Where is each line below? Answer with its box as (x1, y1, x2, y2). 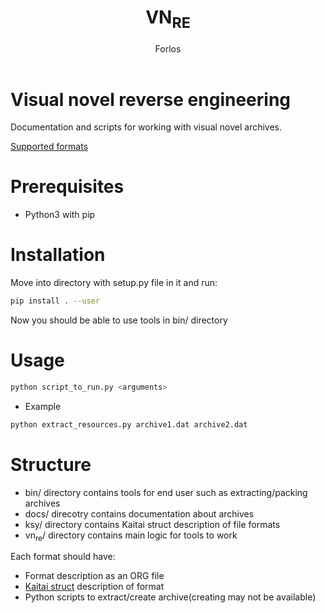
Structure (10, 453, 92, 476)
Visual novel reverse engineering (10, 88, 292, 111)
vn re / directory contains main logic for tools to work (24, 529, 238, 543)
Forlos (154, 42, 182, 55)
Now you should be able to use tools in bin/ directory (10, 314, 228, 326)
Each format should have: (10, 551, 116, 563)
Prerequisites (10, 176, 125, 198)
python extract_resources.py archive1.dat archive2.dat (10, 419, 248, 430)
